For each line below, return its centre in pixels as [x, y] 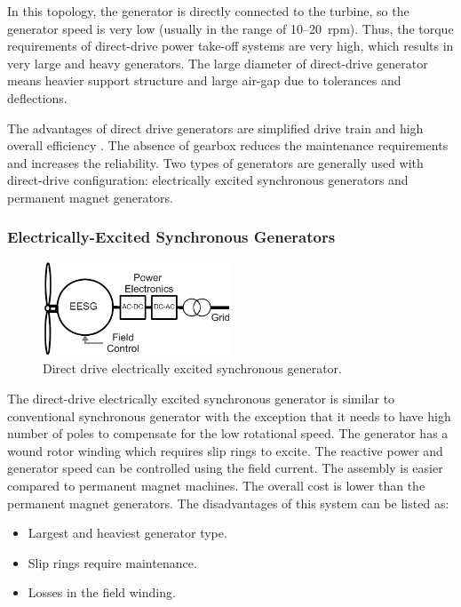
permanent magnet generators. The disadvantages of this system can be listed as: [228, 503]
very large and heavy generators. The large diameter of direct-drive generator [218, 63]
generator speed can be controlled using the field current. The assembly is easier [225, 468]
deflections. [37, 97]
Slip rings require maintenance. [112, 562]
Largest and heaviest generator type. [127, 533]
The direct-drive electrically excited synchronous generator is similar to [201, 399]
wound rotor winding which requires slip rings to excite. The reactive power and [225, 450]
